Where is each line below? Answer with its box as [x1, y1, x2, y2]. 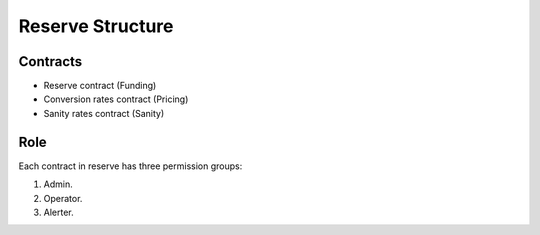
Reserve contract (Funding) [43, 80, 157, 92]
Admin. [43, 178, 74, 190]
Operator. [43, 192, 83, 204]
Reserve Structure [18, 15, 174, 37]
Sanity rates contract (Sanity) [43, 107, 165, 119]
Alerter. [43, 206, 74, 218]
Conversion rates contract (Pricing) [43, 93, 189, 105]
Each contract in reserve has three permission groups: [18, 160, 243, 172]
